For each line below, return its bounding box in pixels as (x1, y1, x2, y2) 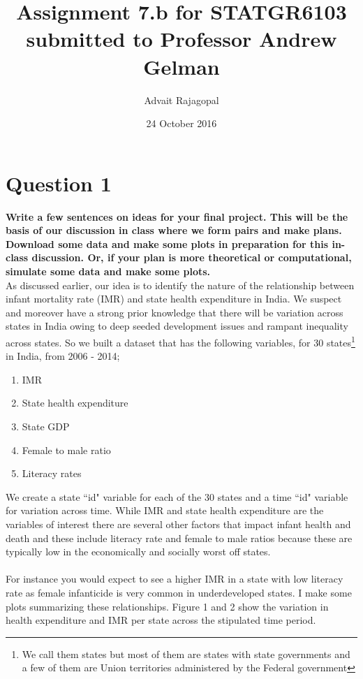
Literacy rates (22, 466, 82, 481)
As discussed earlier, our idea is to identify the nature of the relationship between (6, 277, 355, 292)
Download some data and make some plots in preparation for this (6, 236, 329, 251)
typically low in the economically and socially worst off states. (6, 544, 271, 559)
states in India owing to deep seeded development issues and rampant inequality (6, 319, 348, 333)
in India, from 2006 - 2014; (6, 349, 120, 363)
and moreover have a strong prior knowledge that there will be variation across (6, 305, 343, 319)
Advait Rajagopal (144, 92, 219, 107)
